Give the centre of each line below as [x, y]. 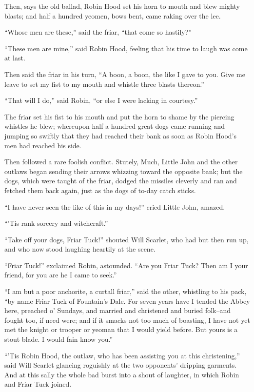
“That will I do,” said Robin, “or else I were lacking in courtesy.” [101, 100]
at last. [15, 58]
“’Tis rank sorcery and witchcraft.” [56, 223]
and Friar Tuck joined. [38, 384]
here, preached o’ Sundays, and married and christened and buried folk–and [118, 310]
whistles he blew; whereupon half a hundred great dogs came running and [115, 126]
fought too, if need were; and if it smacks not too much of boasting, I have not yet [127, 320]
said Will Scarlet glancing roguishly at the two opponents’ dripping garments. [121, 365]
